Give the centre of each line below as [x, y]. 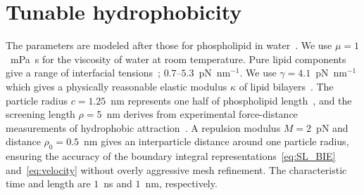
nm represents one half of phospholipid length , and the [231, 100]
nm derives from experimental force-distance [202, 114]
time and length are [48, 183]
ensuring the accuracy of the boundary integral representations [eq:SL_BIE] [171, 156]
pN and [332, 127]
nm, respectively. [181, 183]
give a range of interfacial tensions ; [83, 73]
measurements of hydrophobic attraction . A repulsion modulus [143, 127]
